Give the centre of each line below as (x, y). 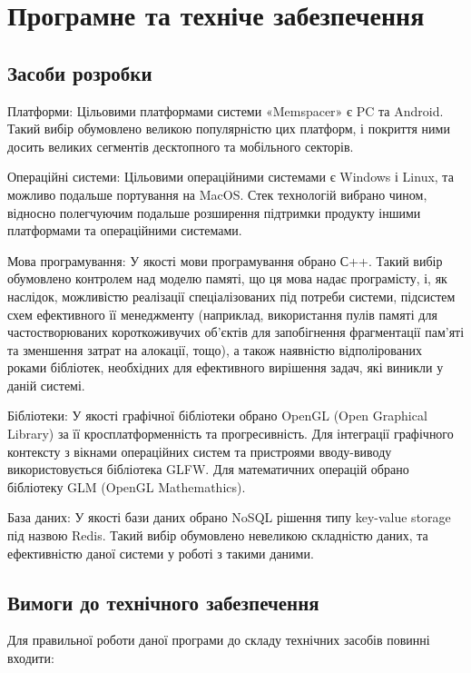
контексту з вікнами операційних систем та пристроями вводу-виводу (200, 451)
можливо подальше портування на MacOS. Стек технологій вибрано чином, (217, 194)
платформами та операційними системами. (125, 230)
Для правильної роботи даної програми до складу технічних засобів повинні (219, 640)
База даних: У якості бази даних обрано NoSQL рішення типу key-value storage (229, 517)
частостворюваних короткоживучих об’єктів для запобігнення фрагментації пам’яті (236, 332)
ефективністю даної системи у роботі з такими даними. (161, 553)
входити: (31, 658)
